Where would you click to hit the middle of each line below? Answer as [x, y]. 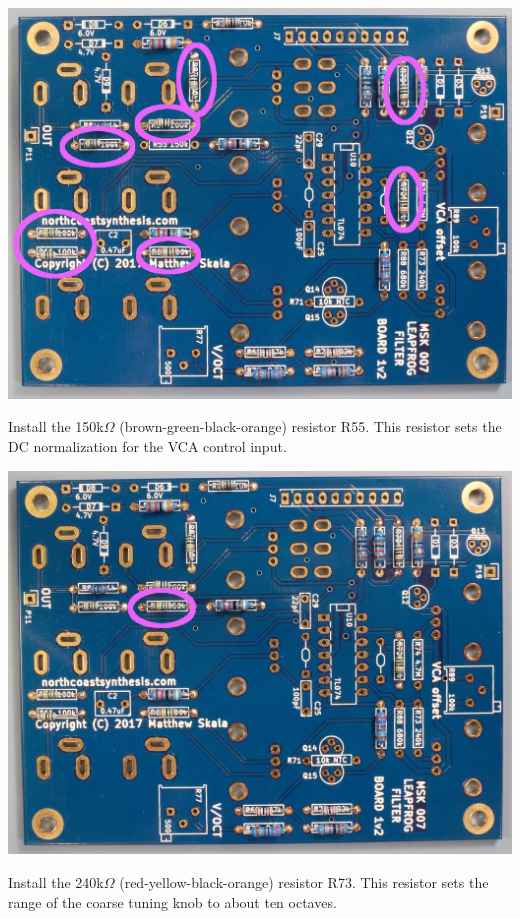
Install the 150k [56, 426]
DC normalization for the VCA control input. [147, 445]
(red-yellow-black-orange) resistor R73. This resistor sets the [304, 882]
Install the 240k [56, 882]
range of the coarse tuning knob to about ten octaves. [172, 901]
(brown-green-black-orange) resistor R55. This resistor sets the [310, 426]
